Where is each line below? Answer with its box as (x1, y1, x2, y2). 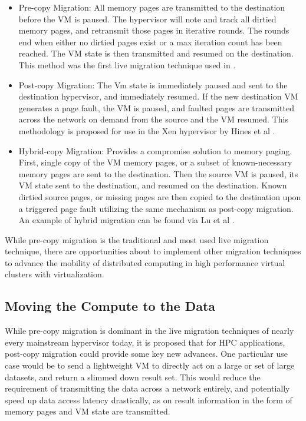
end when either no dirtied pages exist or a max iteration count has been (18, 35, 282, 48)
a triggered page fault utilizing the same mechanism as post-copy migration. (18, 202, 294, 214)
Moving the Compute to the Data (5, 297, 216, 315)
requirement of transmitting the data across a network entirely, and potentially (5, 382, 290, 395)
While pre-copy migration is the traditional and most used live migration (5, 233, 269, 246)
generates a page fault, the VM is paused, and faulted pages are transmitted (18, 101, 294, 114)
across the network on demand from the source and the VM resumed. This (18, 113, 288, 125)
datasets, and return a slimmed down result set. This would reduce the (5, 370, 261, 383)
